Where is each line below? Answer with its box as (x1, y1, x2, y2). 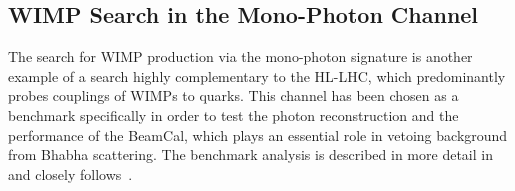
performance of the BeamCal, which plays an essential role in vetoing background (8, 124, 508, 145)
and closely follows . (8, 163, 133, 184)
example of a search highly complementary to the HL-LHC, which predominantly (8, 65, 506, 86)
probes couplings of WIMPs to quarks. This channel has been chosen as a (8, 85, 459, 106)
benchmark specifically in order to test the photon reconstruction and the (8, 104, 459, 125)
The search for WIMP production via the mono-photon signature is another (8, 46, 473, 67)
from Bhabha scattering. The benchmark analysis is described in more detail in (8, 144, 493, 165)
